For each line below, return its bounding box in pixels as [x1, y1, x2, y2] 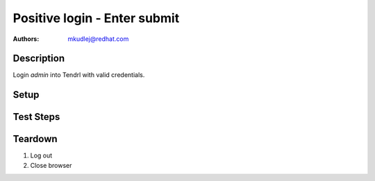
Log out [30, 151, 53, 160]
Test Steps [12, 111, 60, 123]
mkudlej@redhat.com [67, 35, 129, 43]
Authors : [12, 35, 40, 43]
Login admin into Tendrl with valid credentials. [12, 71, 145, 79]
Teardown [12, 133, 58, 145]
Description [12, 53, 65, 64]
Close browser [30, 161, 72, 169]
